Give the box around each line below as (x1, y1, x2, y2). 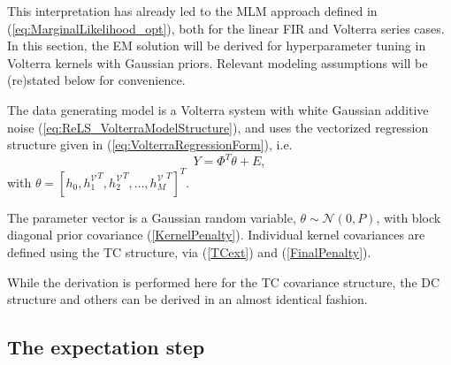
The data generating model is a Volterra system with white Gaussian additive (7, 100, 429, 118)
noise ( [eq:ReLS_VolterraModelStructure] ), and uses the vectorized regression (7, 118, 429, 136)
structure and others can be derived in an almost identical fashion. (7, 290, 368, 308)
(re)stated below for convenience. (7, 71, 186, 89)
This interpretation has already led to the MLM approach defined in (7, 2, 378, 19)
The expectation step (7, 333, 205, 361)
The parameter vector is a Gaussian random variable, (7, 208, 296, 226)
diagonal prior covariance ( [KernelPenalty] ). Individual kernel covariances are (7, 225, 425, 244)
